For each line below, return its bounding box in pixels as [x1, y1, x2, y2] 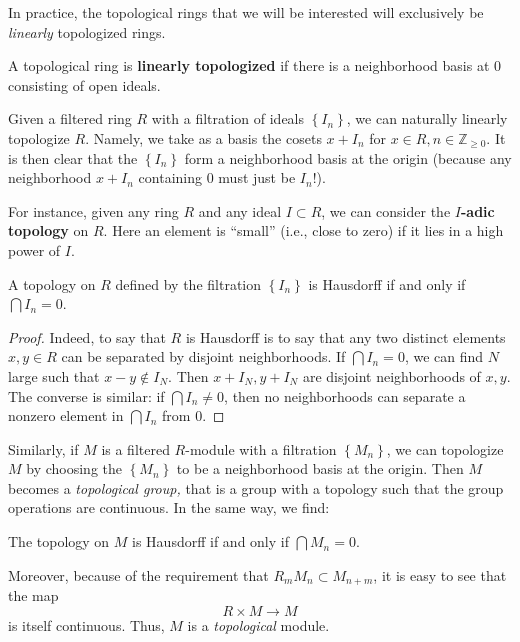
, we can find [404, 346, 484, 367]
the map [8, 585, 59, 606]
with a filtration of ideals [151, 108, 305, 129]
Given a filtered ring [8, 108, 132, 129]
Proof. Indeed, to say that [8, 326, 166, 347]
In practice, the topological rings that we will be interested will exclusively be [8, 2, 484, 22]
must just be [218, 167, 296, 188]
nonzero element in [8, 405, 124, 426]
